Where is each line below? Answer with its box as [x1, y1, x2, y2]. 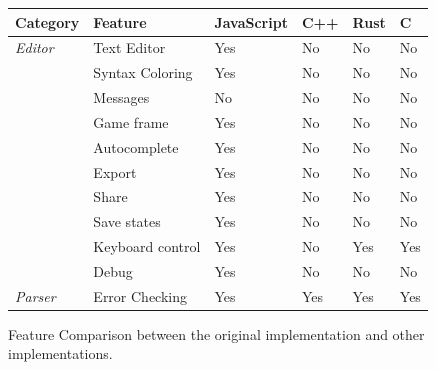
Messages [93, 87, 150, 108]
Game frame [93, 111, 169, 132]
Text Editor [93, 37, 166, 58]
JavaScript [214, 11, 288, 32]
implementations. [8, 343, 113, 364]
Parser [15, 285, 56, 306]
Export [93, 161, 137, 182]
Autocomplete [93, 136, 179, 157]
